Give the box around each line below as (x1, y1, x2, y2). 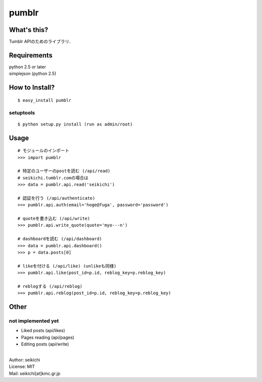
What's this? (9, 26, 49, 34)
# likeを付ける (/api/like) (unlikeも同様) (17, 263, 116, 269)
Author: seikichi (9, 357, 41, 363)
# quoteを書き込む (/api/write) (17, 216, 90, 222)
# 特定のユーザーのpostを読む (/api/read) (17, 168, 111, 174)
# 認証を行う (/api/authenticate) (17, 195, 96, 201)
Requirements (9, 51, 53, 59)
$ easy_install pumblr (17, 97, 72, 103)
